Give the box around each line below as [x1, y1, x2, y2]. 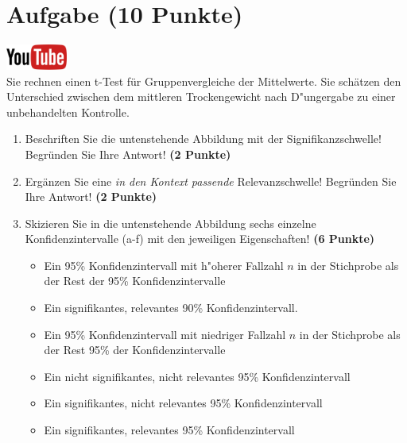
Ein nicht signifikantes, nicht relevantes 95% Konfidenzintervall [44, 368, 351, 384]
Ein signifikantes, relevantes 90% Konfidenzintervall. [44, 299, 298, 316]
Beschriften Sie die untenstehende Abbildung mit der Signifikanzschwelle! [25, 130, 382, 147]
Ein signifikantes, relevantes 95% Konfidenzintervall [44, 422, 295, 438]
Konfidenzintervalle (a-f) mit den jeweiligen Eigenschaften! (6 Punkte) [25, 230, 375, 247]
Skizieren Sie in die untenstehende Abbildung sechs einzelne [25, 214, 316, 231]
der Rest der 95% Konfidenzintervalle [44, 272, 226, 289]
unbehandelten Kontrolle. [6, 103, 130, 120]
